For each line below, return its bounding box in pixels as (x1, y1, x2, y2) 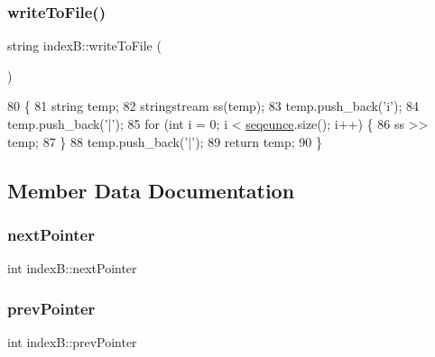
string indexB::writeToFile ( (7, 36, 162, 55)
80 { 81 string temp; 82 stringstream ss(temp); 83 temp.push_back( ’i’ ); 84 (7, 96, 419, 115)
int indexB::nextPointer (7, 259, 137, 278)
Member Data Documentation (7, 176, 295, 204)
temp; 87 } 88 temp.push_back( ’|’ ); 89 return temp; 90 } (7, 132, 323, 151)
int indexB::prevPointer (7, 333, 137, 351)
